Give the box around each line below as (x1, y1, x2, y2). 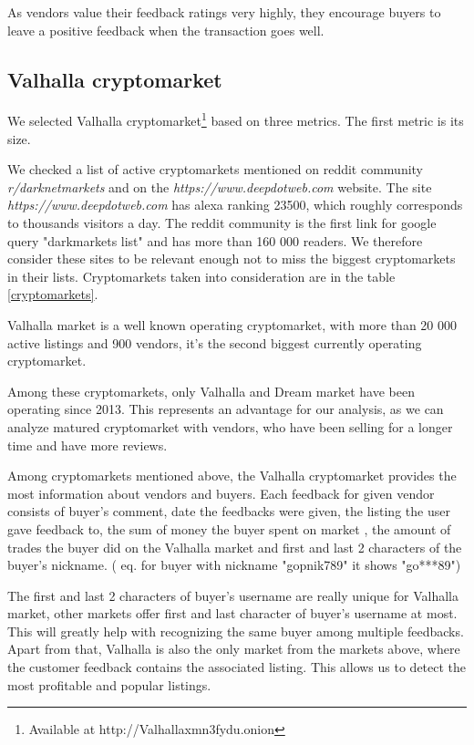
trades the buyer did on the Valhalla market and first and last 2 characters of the (7, 537, 462, 556)
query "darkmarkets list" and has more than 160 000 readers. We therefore (7, 231, 423, 250)
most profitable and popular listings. (7, 675, 211, 694)
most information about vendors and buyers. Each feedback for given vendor (7, 483, 435, 502)
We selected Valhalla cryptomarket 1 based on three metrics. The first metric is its (7, 109, 464, 130)
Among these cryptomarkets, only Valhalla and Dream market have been (7, 381, 415, 400)
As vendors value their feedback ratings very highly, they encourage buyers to (7, 3, 441, 21)
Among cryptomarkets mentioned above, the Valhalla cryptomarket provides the (7, 466, 457, 485)
